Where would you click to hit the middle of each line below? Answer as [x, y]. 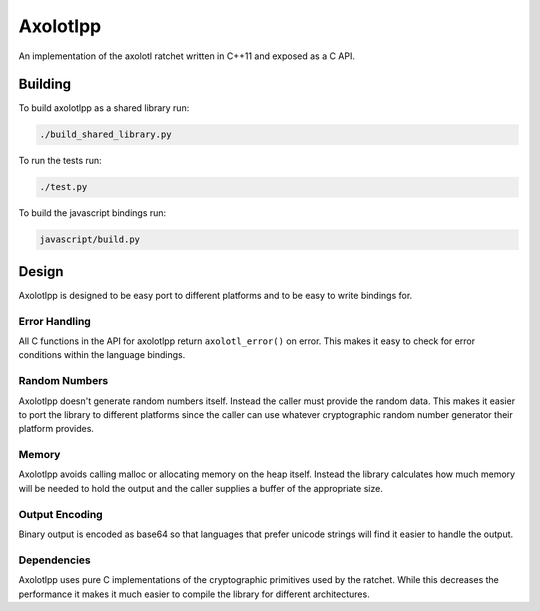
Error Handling [55, 321]
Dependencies [55, 560]
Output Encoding [61, 514]
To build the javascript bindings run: [92, 213]
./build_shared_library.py [105, 134]
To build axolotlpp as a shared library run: [104, 108]
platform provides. [56, 429]
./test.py [63, 187]
